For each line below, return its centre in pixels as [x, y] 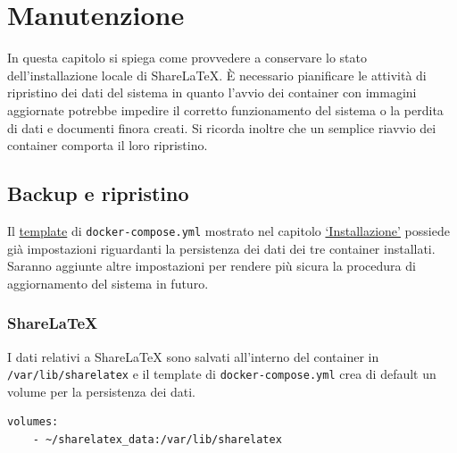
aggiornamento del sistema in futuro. [108, 283]
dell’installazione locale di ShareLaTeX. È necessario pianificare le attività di [217, 75]
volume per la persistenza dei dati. [102, 391]
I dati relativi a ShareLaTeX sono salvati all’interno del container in [193, 356]
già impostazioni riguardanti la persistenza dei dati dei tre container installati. [221, 248]
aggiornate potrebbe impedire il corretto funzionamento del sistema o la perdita [225, 109]
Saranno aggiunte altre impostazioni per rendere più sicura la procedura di [212, 266]
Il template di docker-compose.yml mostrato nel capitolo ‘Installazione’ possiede [228, 230]
